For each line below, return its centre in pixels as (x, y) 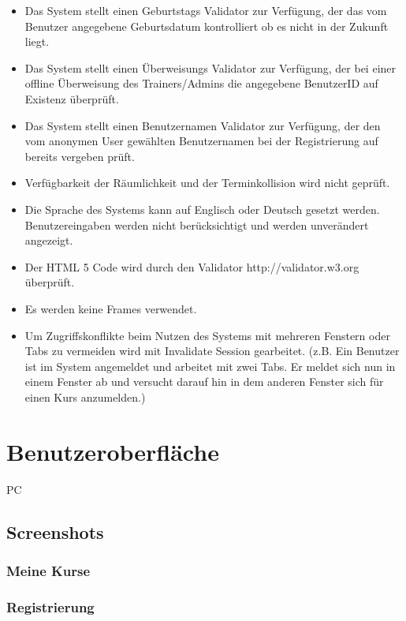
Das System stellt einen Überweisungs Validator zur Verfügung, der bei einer (210, 67)
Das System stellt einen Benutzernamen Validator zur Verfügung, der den (203, 125)
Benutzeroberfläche (113, 451)
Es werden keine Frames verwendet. (111, 308)
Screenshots (55, 531)
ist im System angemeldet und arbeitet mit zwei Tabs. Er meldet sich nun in (210, 366)
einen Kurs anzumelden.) (85, 397)
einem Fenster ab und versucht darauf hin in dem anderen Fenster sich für (204, 382)
